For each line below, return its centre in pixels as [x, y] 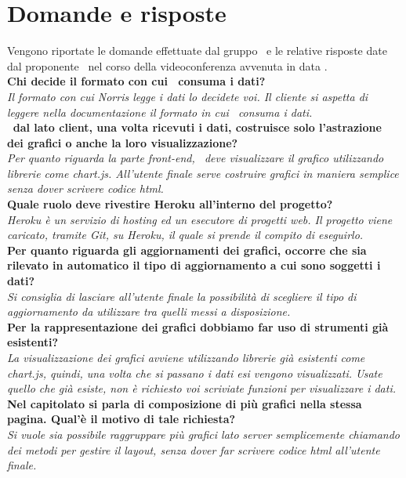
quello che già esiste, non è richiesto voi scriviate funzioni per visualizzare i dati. [202, 388]
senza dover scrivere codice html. [85, 188]
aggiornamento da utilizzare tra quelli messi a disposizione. [149, 311]
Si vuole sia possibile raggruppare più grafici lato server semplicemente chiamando [204, 434]
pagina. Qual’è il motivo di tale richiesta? [121, 419]
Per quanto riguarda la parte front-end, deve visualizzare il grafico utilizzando [196, 158]
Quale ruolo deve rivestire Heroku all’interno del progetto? [170, 204]
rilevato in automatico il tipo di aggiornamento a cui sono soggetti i [194, 265]
